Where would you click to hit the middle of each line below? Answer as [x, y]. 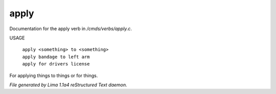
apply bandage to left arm [56, 57]
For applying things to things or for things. [54, 75]
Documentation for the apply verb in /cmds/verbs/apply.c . [71, 29]
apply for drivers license [56, 64]
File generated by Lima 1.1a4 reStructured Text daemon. [68, 85]
